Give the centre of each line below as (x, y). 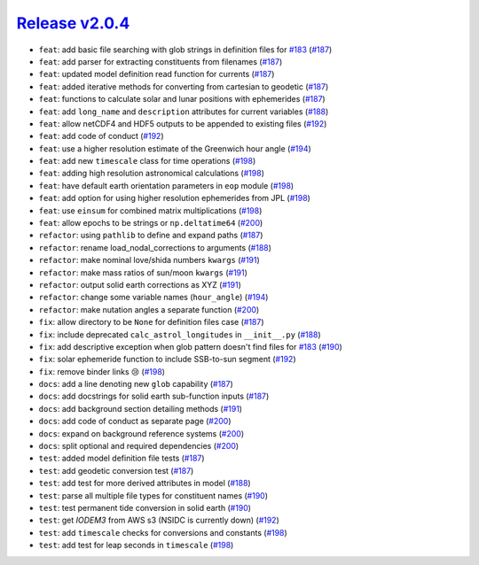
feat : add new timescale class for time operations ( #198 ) (147, 161)
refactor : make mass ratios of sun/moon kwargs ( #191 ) (143, 272)
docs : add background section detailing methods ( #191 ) (141, 408)
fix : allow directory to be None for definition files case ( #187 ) (152, 322)
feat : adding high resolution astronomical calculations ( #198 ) (152, 174)
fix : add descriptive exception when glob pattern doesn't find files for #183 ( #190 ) (191, 346)
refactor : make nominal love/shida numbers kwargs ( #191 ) (149, 260)
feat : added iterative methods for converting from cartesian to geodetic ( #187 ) (184, 86)
